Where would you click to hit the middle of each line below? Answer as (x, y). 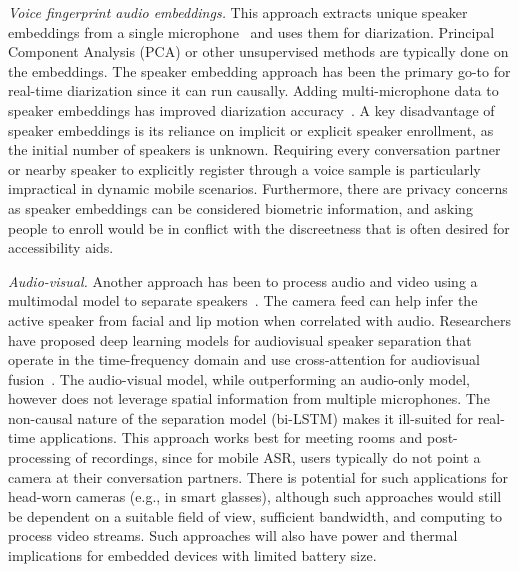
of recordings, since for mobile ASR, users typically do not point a (278, 457)
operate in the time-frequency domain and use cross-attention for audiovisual (244, 359)
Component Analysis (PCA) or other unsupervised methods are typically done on (258, 51)
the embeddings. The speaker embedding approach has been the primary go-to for (259, 70)
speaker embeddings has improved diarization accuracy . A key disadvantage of (251, 109)
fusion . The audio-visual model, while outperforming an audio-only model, (239, 378)
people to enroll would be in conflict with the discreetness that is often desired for (259, 227)
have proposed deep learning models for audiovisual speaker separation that (240, 339)
